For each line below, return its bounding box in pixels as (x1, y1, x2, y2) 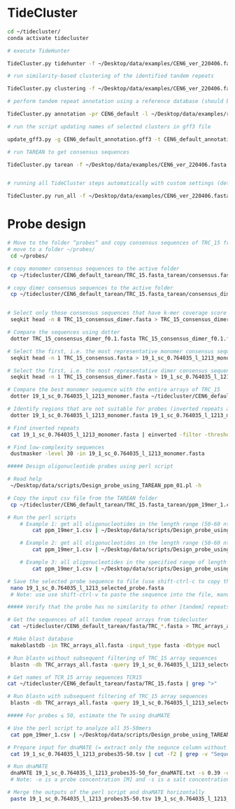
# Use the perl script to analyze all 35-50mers (7, 724, 152, 732)
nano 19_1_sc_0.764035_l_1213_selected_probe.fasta (10, 584, 164, 592)
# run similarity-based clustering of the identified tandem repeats (7, 72, 215, 80)
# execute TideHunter (7, 47, 71, 54)
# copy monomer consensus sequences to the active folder (7, 265, 180, 272)
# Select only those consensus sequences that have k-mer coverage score (7, 310, 227, 317)
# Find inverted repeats (7, 424, 80, 432)
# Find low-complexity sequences (7, 444, 105, 451)
